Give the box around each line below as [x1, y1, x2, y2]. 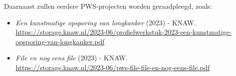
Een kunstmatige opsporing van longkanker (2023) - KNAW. [15, 17, 196, 27]
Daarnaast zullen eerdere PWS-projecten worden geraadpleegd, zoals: [4, 1, 212, 11]
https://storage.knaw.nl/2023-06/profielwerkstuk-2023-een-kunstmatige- [15, 27, 232, 37]
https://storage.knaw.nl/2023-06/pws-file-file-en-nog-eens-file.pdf [15, 62, 210, 72]
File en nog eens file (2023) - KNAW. [15, 53, 128, 63]
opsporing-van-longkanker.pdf [15, 36, 105, 46]
